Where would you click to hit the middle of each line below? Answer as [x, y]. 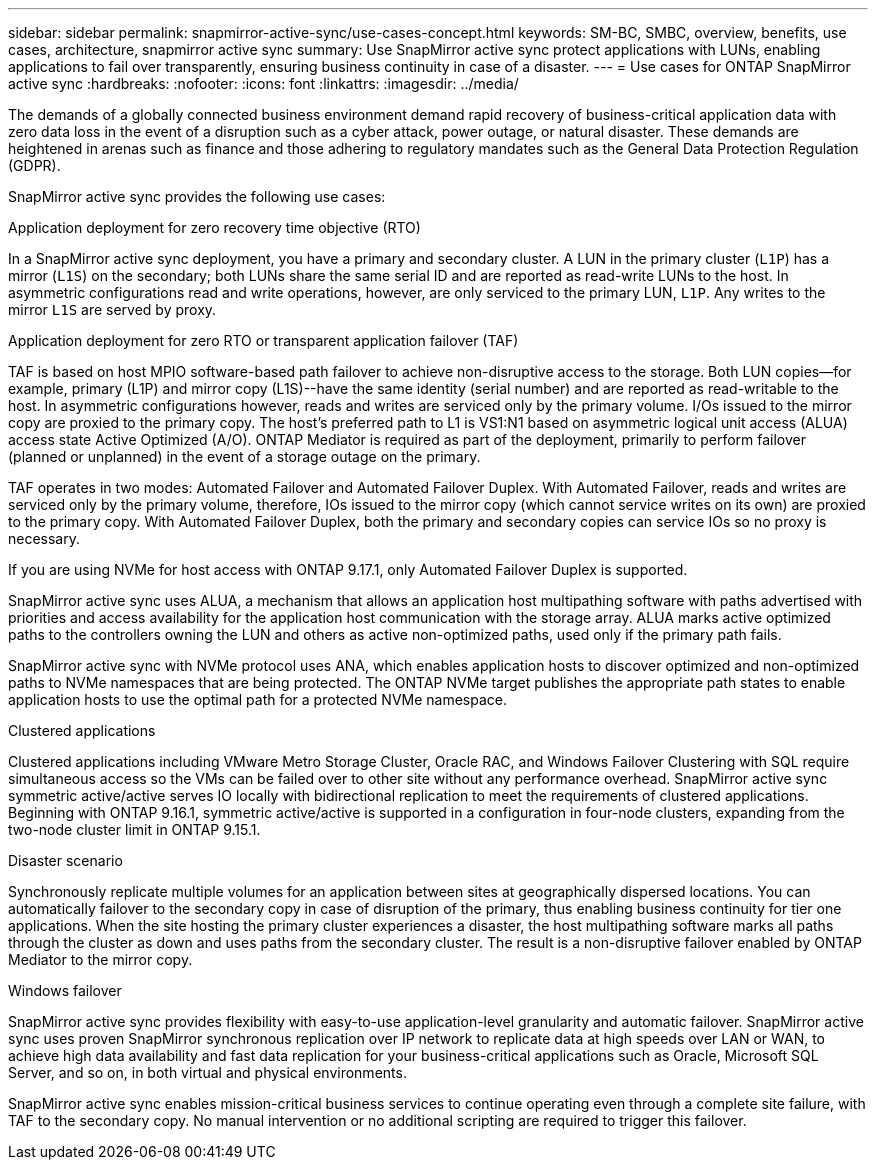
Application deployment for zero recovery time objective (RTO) [214, 227]
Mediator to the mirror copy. [100, 959]
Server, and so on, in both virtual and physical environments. [207, 1072]
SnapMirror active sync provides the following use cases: [197, 196]
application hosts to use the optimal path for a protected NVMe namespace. [258, 699]
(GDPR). [34, 165]
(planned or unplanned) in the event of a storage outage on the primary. [244, 456]
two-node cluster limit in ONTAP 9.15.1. [134, 829]
